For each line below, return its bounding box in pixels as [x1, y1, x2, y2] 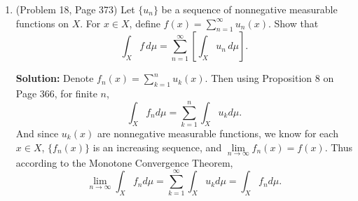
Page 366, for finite [15, 86, 97, 101]
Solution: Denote [15, 71, 94, 85]
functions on [15, 15, 69, 30]
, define [129, 15, 160, 30]
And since [15, 125, 59, 140]
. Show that [268, 15, 319, 30]
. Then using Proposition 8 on [205, 71, 334, 85]
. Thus [324, 139, 353, 154]
